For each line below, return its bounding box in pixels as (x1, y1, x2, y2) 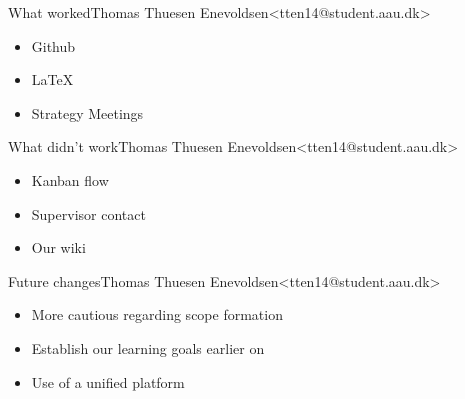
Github (31, 35, 76, 56)
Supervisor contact (31, 203, 146, 224)
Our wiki (31, 237, 86, 258)
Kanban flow (31, 169, 109, 190)
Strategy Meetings (31, 102, 144, 123)
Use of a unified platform (31, 371, 185, 392)
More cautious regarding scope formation (31, 304, 283, 325)
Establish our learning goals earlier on (31, 337, 265, 358)
